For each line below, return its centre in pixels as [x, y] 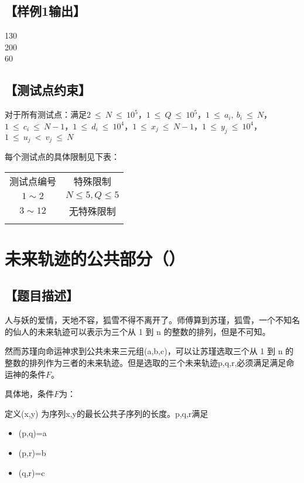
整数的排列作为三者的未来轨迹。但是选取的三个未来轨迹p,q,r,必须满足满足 [146, 362]
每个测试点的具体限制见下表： [62, 157]
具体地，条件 [29, 394]
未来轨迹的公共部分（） [95, 258]
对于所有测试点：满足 [46, 114]
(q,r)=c [32, 472]
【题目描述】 [42, 295]
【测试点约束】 [48, 90]
